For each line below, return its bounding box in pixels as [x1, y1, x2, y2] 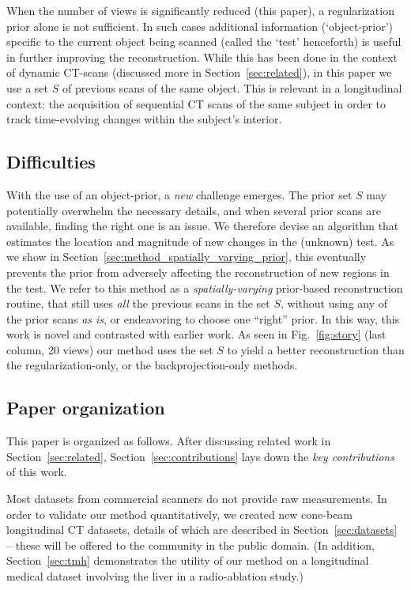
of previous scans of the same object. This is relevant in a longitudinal [62, 79, 402, 96]
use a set [6, 79, 49, 96]
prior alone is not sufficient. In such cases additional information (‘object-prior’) [6, 17, 394, 34]
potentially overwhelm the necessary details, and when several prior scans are [6, 202, 381, 218]
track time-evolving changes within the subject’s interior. [6, 111, 282, 127]
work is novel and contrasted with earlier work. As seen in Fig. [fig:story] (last [6, 326, 386, 342]
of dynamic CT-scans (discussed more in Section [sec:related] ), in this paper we [6, 64, 392, 81]
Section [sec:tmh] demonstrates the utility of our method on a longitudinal [6, 552, 369, 569]
